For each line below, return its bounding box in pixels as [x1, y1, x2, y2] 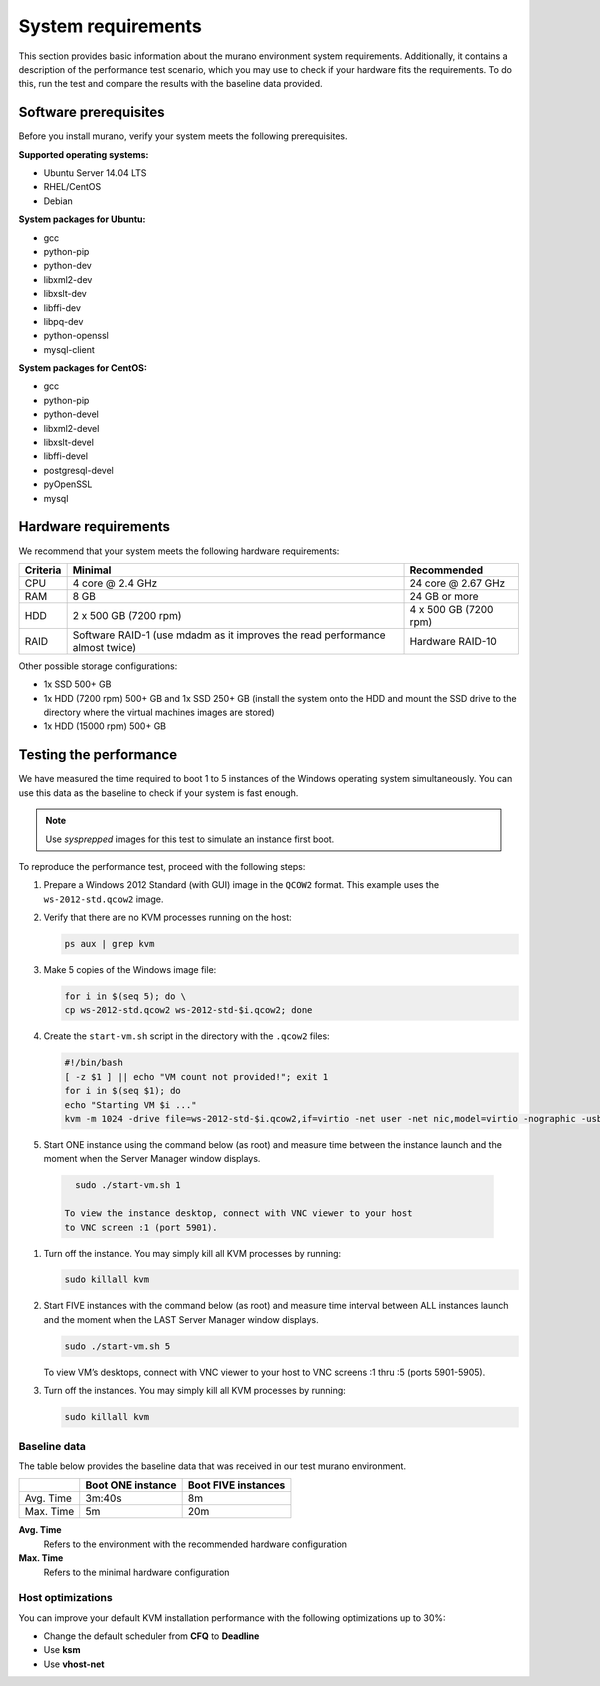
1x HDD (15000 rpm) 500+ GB [43, 720, 167, 732]
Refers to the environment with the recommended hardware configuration [43, 1538, 348, 1550]
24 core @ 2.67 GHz [409, 576, 506, 590]
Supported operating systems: [18, 148, 149, 160]
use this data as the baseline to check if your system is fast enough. [18, 786, 299, 799]
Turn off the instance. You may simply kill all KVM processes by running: [43, 1247, 342, 1259]
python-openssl [43, 330, 109, 342]
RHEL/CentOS [43, 181, 102, 193]
